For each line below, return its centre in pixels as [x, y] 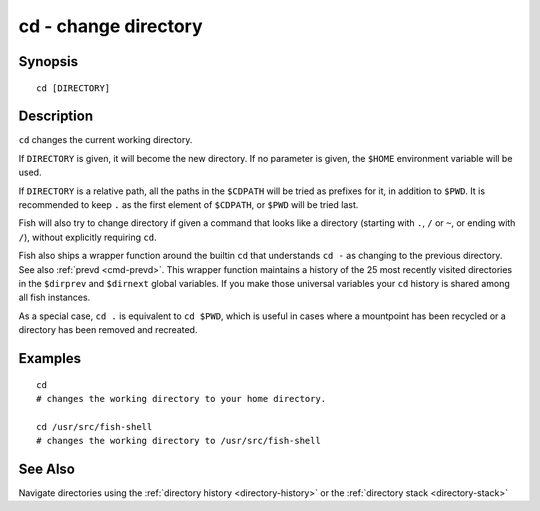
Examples [50, 358]
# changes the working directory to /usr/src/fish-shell [179, 441]
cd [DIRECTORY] [73, 88]
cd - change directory [111, 26]
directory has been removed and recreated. [108, 330]
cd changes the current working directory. [105, 140]
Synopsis [48, 61]
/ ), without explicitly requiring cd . [87, 237]
